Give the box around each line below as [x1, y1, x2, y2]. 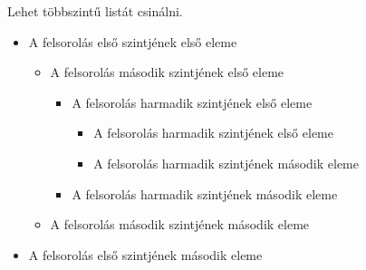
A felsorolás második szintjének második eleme [50, 215, 310, 234]
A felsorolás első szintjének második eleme [28, 245, 263, 264]
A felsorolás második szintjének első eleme [50, 63, 284, 82]
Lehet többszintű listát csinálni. [7, 2, 183, 20]
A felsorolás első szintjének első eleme [28, 32, 237, 51]
